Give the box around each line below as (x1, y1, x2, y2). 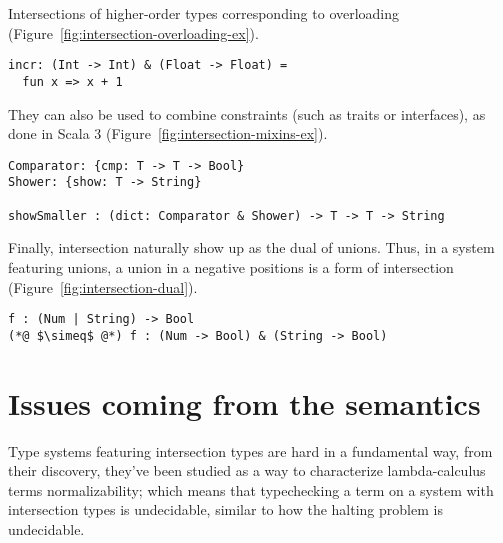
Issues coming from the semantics (8, 382, 481, 423)
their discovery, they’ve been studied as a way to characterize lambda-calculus (8, 460, 486, 481)
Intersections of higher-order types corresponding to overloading (8, 3, 400, 23)
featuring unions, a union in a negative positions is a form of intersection (8, 256, 454, 277)
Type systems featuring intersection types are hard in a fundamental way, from (8, 440, 493, 461)
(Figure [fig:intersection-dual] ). (8, 276, 198, 297)
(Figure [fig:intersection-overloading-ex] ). (8, 22, 259, 43)
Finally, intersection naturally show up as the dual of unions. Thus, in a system (8, 237, 495, 258)
